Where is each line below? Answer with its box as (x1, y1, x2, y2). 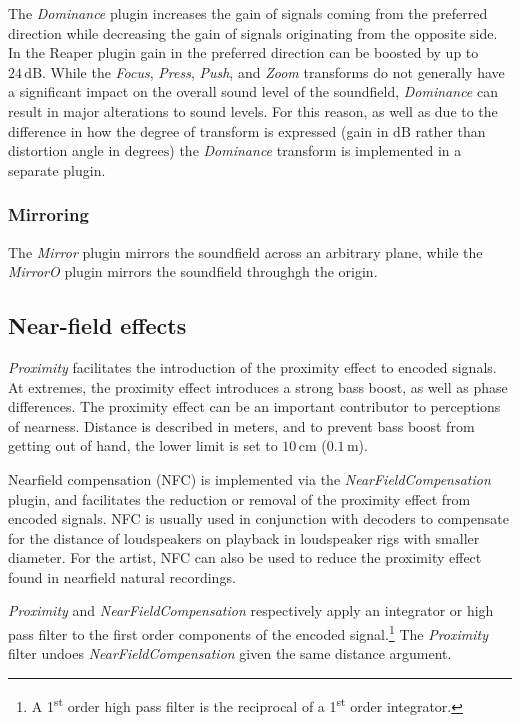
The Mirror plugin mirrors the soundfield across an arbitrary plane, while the (8, 241, 483, 262)
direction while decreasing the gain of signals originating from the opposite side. (8, 22, 498, 43)
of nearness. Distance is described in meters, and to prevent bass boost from (8, 415, 475, 436)
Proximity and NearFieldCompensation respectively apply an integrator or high (8, 600, 494, 621)
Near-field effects (8, 310, 187, 341)
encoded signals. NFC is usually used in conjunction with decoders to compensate (8, 508, 509, 529)
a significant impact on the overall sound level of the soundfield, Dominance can (8, 81, 498, 102)
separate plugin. (8, 159, 106, 180)
